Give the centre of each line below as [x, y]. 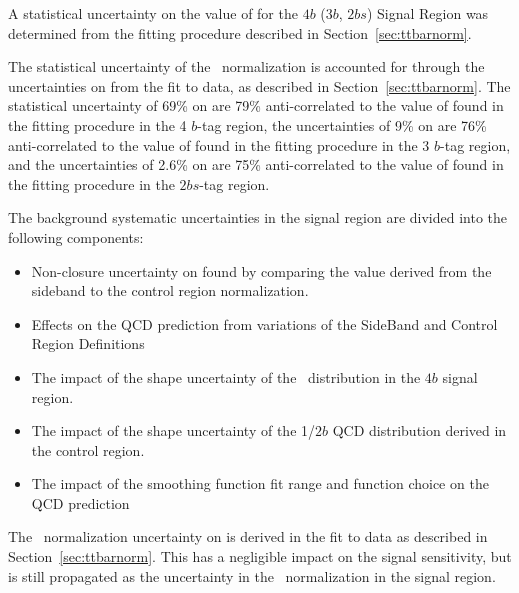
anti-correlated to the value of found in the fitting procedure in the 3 [219, 144]
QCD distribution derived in [419, 430]
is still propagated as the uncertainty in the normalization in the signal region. [252, 575]
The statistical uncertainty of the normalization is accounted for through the [246, 66]
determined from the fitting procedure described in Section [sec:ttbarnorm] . [240, 32]
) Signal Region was [427, 13]
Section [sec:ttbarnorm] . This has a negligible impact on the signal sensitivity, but [260, 556]
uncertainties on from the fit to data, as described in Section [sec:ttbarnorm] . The [259, 85]
